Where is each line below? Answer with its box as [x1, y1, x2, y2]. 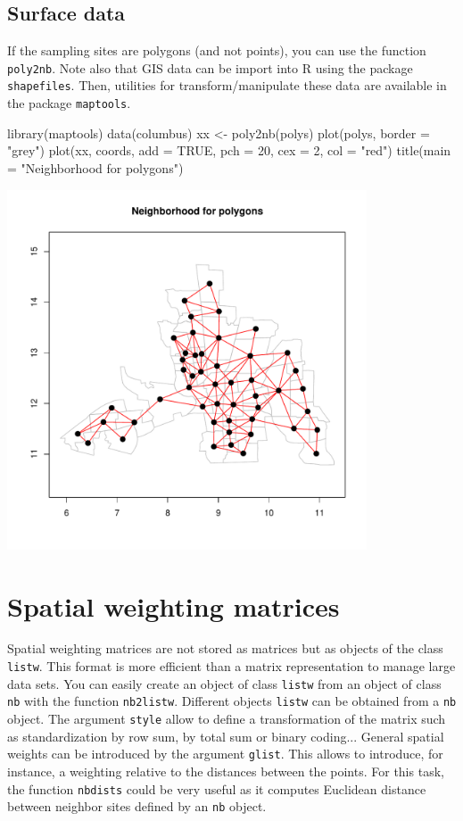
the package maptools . [7, 94, 131, 112]
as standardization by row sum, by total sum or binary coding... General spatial [7, 726, 444, 745]
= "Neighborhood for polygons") [7, 158, 184, 177]
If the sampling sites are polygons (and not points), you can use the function [7, 41, 426, 60]
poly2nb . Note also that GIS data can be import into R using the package [7, 58, 413, 77]
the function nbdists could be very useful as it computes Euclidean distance [7, 779, 426, 798]
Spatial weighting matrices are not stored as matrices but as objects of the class [7, 639, 443, 658]
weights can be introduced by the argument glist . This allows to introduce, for [7, 744, 443, 763]
